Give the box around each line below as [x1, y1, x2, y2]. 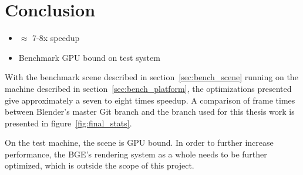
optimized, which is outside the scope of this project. [5, 159, 194, 171]
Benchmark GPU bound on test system [18, 51, 160, 63]
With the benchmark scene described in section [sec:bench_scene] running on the [5, 71, 298, 83]
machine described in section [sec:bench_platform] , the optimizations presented [5, 82, 292, 94]
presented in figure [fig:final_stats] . [5, 116, 132, 129]
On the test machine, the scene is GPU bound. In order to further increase [5, 136, 274, 149]
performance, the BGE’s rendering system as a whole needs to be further [5, 147, 267, 160]
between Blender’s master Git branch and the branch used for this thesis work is [5, 105, 295, 118]
